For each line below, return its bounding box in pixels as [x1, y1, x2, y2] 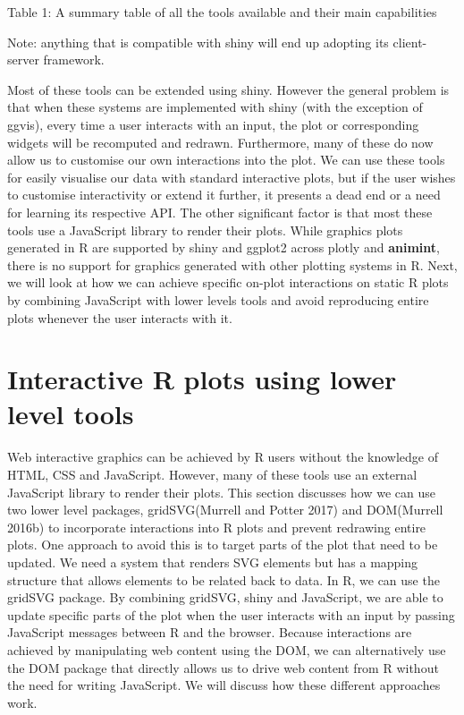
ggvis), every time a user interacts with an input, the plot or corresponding [7, 115, 419, 133]
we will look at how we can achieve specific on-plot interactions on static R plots [7, 273, 449, 292]
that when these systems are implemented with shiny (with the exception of [7, 98, 423, 116]
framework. [43, 50, 105, 69]
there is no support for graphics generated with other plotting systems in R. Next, [7, 255, 458, 274]
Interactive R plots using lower [7, 361, 397, 397]
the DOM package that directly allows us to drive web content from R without [7, 658, 439, 677]
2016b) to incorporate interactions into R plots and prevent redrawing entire [7, 517, 426, 536]
